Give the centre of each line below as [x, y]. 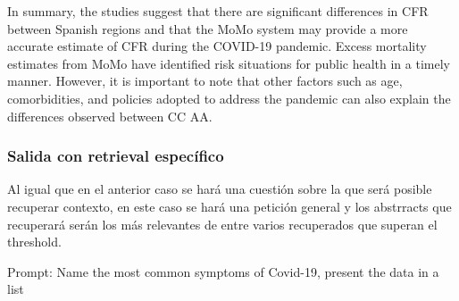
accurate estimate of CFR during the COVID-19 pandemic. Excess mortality [217, 46]
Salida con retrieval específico [116, 156]
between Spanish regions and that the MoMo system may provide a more [208, 28]
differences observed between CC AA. [110, 116]
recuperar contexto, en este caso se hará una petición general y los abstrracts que [229, 206]
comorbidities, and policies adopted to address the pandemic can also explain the [229, 98]
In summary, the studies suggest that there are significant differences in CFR [218, 11]
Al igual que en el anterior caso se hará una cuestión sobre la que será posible [220, 189]
